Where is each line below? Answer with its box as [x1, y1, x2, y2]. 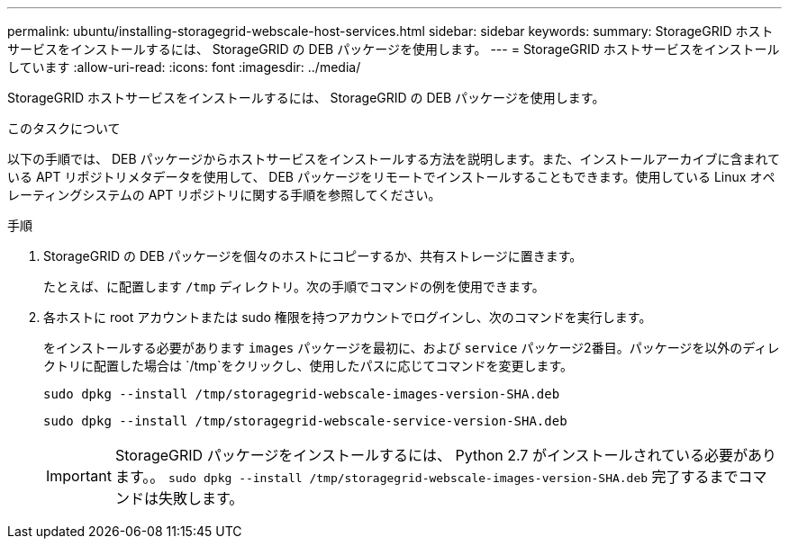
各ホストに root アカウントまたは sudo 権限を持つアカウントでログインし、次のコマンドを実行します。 [43, 309, 652, 325]
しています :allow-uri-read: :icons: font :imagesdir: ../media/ [7, 59, 361, 75]
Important [46, 467, 112, 485]
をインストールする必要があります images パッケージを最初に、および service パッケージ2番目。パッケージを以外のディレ [43, 340, 780, 355]
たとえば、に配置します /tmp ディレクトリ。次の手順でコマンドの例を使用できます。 [43, 279, 545, 294]
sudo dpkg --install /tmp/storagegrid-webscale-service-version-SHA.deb [43, 414, 567, 428]
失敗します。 [158, 489, 244, 507]
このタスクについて [7, 121, 121, 136]
